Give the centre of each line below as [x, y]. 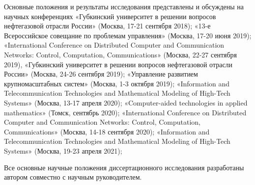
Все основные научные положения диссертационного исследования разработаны [124, 167]
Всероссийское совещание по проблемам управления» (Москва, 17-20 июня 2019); [128, 35]
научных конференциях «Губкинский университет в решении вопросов [110, 16]
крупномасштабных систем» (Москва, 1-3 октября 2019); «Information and [117, 83]
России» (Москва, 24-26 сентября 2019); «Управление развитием [101, 74]
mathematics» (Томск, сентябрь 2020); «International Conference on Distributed [125, 112]
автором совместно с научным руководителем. [73, 177]
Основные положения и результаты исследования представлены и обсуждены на [124, 6]
